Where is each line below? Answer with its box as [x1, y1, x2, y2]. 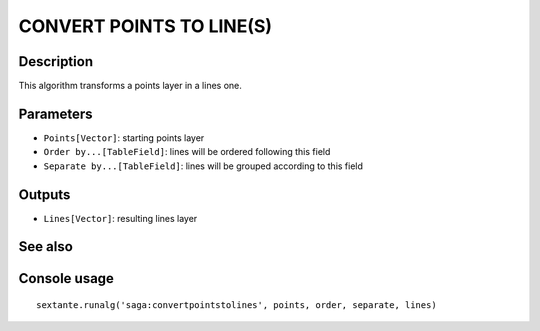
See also [18, 238, 74, 255]
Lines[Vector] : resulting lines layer [43, 212, 198, 224]
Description [18, 53, 94, 70]
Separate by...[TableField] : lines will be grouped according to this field [43, 160, 364, 172]
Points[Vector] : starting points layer [43, 131, 205, 144]
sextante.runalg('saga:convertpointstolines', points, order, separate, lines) [36, 300, 437, 311]
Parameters [18, 105, 93, 122]
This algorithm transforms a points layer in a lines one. [18, 80, 242, 92]
